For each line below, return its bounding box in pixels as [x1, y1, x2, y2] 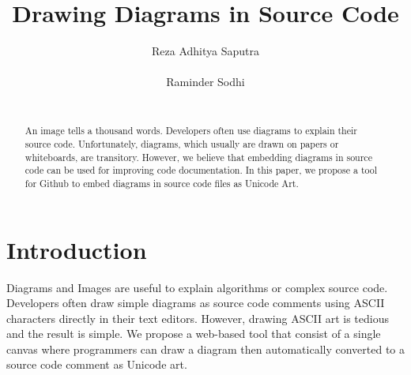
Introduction [6, 233, 147, 265]
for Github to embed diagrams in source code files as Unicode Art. [25, 176, 299, 189]
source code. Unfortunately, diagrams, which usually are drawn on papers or [25, 137, 339, 150]
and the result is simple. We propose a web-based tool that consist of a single [6, 325, 381, 342]
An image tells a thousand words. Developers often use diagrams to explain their [25, 124, 357, 137]
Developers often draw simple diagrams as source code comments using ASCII [6, 294, 385, 311]
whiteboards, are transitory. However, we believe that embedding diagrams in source [25, 150, 372, 163]
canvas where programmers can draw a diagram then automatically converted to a [6, 340, 405, 357]
